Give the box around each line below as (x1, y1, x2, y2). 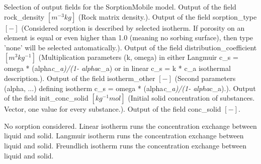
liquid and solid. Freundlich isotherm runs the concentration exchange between (4, 140, 247, 150)
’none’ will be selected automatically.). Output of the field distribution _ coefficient (4, 42, 257, 52)
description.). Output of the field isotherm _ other (4, 72, 155, 83)
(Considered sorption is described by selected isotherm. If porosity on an (21, 22, 245, 33)
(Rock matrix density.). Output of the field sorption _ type (78, 11, 257, 22)
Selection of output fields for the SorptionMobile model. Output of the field (4, 2, 236, 12)
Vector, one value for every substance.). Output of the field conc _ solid (4, 104, 221, 114)
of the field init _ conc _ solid (4, 93, 89, 103)
